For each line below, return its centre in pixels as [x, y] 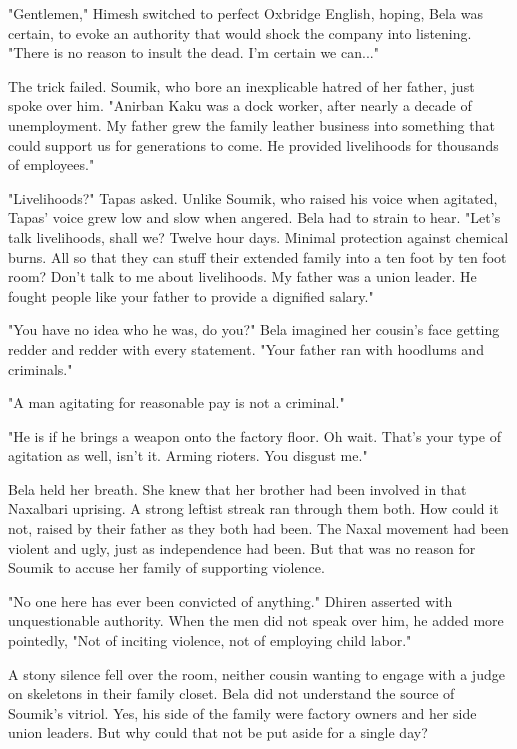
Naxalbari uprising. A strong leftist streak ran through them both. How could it [253, 508]
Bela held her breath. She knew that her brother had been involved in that [237, 488]
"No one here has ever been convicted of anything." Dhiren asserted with [230, 600]
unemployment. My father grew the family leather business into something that [251, 124]
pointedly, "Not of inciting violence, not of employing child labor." [210, 640]
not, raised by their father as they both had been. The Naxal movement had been [258, 528]
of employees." [51, 164]
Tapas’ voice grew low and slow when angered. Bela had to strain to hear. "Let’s [254, 217]
